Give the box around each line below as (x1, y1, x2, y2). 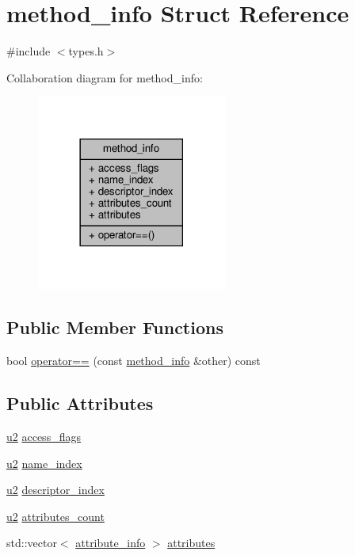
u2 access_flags (6, 428, 81, 444)
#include (6, 43, 51, 59)
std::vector (6, 534, 57, 551)
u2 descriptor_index (6, 481, 105, 498)
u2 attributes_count (6, 507, 105, 524)
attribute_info (75, 534, 146, 551)
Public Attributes (6, 391, 154, 416)
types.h (68, 43, 104, 59)
